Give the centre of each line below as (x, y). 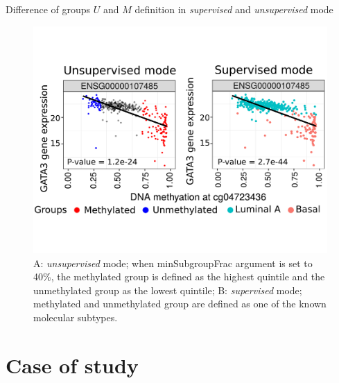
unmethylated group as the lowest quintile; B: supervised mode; (168, 290)
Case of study (72, 365)
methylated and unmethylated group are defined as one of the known (180, 304)
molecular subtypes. (76, 317)
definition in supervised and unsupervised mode (234, 9)
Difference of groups (48, 9)
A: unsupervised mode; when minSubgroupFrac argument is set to (173, 263)
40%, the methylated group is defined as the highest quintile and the (179, 276)
